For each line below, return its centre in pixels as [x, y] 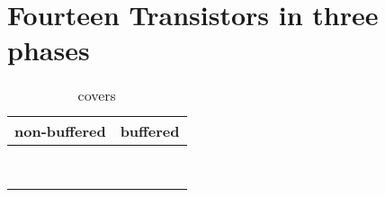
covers [97, 95]
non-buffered [60, 131]
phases [49, 50]
